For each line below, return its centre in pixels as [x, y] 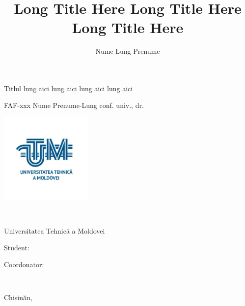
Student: [17, 247]
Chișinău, [18, 297]
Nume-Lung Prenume [128, 51]
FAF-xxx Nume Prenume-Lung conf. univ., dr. [74, 105]
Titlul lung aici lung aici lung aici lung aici [68, 88]
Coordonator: [24, 264]
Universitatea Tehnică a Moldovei [54, 231]
